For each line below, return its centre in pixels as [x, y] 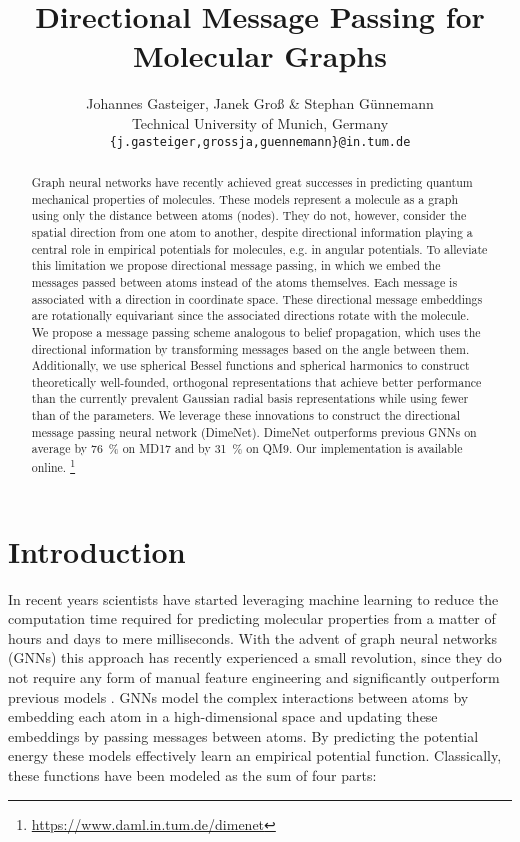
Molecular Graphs [260, 55]
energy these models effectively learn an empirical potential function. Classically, [255, 755]
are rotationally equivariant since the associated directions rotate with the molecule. [250, 315]
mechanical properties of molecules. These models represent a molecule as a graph [245, 198]
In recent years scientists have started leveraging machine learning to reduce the [253, 598]
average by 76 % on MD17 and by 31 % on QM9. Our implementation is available [247, 448]
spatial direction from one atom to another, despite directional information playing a [252, 231]
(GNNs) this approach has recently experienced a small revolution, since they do [255, 657]
